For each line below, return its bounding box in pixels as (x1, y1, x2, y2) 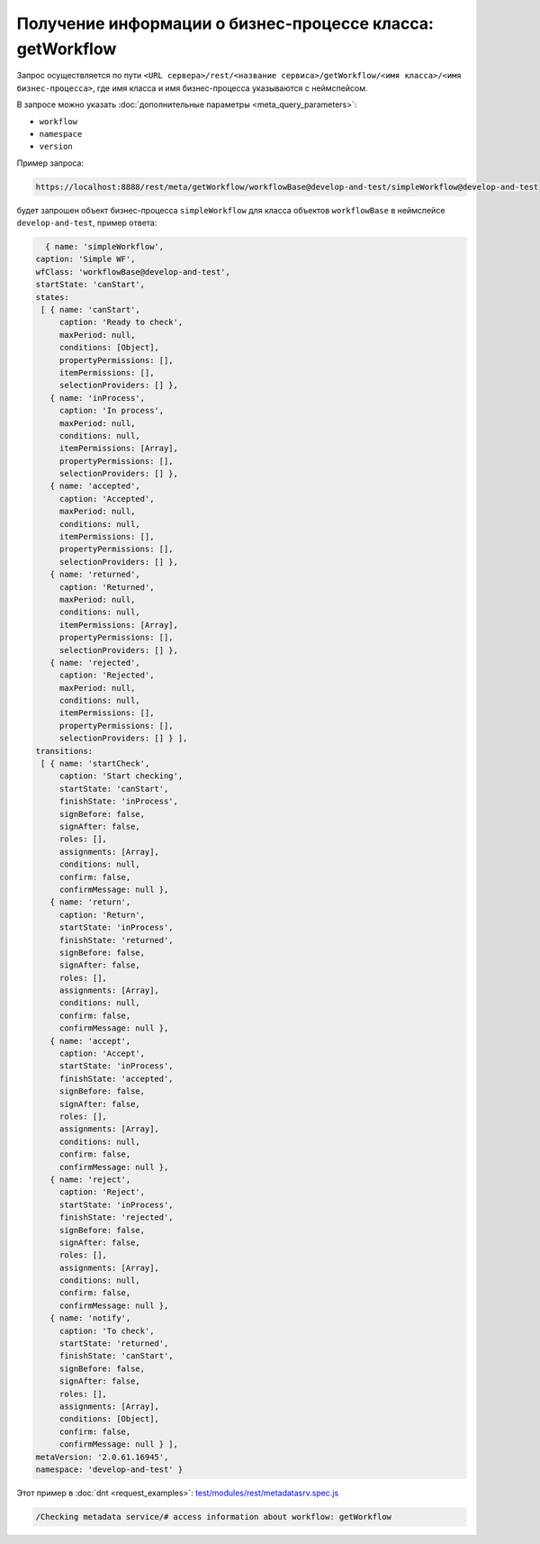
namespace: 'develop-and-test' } (35, 1464, 184, 1475)
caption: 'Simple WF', (35, 254, 136, 265)
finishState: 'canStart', (58, 1351, 175, 1361)
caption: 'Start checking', (58, 771, 184, 781)
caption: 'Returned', (58, 582, 155, 592)
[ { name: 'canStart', (40, 304, 141, 314)
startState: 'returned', (58, 1339, 169, 1349)
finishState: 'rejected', (58, 1212, 175, 1222)
